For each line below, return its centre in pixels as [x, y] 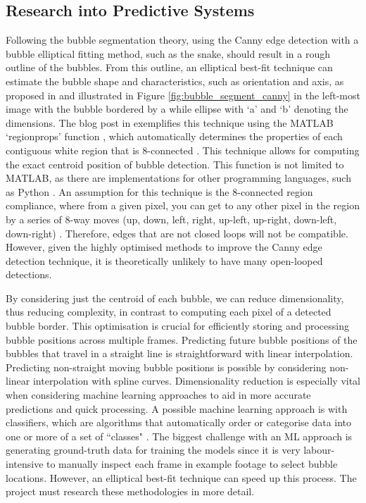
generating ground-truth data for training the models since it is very [153, 450]
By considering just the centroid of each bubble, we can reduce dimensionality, [175, 298]
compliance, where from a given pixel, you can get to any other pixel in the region [183, 205]
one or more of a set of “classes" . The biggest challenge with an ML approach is [179, 436]
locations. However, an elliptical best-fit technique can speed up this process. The [181, 477]
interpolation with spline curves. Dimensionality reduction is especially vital [196, 381]
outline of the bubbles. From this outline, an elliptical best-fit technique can [169, 67]
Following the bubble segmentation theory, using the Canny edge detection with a [182, 40]
